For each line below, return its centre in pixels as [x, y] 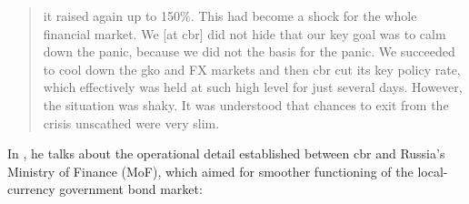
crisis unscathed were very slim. [131, 122]
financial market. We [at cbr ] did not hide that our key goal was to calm [244, 33]
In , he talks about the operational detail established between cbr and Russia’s [226, 153]
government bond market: [131, 189]
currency [31, 189]
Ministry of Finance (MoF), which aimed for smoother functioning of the [210, 171]
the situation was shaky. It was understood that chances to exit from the [246, 104]
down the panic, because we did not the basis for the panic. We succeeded [249, 51]
